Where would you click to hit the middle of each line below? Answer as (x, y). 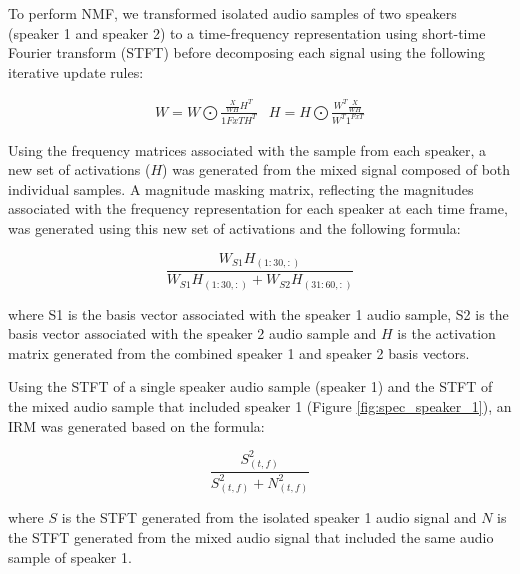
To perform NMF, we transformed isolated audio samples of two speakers (232, 13)
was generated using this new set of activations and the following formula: (234, 227)
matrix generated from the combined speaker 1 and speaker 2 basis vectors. (239, 352)
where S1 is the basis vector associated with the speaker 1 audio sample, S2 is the (258, 313)
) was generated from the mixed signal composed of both (336, 169)
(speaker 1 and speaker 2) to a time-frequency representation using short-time (247, 32)
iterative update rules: (76, 71)
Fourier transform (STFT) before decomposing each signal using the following (246, 52)
